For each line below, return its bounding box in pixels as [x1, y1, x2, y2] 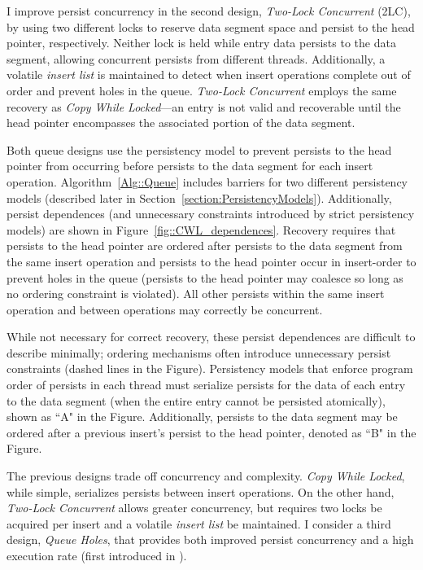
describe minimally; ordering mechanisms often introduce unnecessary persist [7, 344, 391, 361]
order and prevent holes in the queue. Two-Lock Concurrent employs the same [7, 81, 397, 99]
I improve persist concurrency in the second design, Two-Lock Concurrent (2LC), [7, 2, 411, 19]
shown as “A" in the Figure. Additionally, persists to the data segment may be [7, 408, 398, 425]
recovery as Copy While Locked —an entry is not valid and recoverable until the [7, 98, 401, 115]
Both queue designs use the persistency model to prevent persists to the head [7, 141, 392, 158]
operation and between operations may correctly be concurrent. [7, 300, 323, 318]
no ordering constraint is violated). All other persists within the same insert [7, 285, 385, 302]
